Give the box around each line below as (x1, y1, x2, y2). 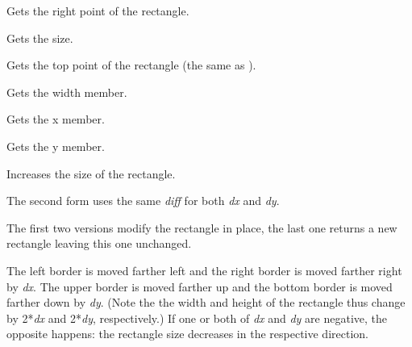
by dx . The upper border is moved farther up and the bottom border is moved (6, 278, 393, 295)
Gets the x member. (6, 111, 105, 128)
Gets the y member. (6, 137, 105, 154)
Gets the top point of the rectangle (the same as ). (6, 56, 256, 73)
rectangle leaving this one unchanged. (6, 235, 192, 252)
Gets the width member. (6, 83, 127, 100)
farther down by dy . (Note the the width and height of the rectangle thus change (6, 294, 406, 311)
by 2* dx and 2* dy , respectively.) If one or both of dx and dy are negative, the (6, 309, 387, 326)
